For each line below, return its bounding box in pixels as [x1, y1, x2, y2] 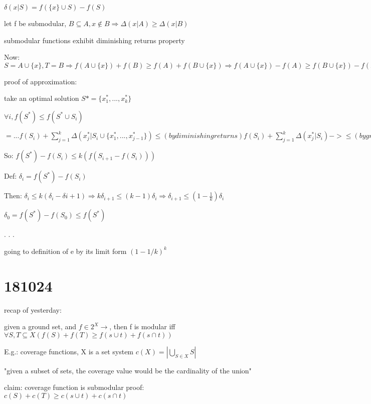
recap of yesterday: [4, 304, 62, 315]
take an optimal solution [4, 93, 79, 103]
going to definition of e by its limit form [4, 245, 127, 256]
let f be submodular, [4, 18, 67, 28]
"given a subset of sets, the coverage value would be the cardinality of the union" [4, 365, 252, 375]
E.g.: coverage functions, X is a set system [4, 346, 134, 356]
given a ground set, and [4, 321, 77, 332]
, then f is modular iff [109, 321, 175, 332]
